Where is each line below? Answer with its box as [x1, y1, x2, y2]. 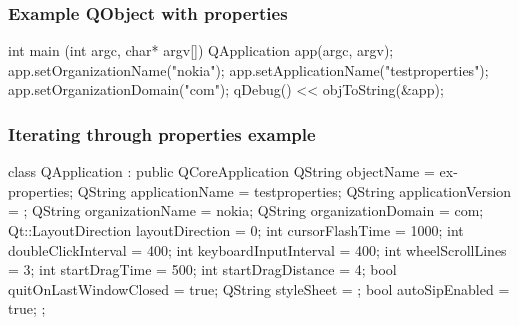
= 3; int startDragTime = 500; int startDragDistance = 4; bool [8, 259, 397, 280]
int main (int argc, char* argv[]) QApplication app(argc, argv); [8, 40, 394, 61]
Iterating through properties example [8, 121, 316, 146]
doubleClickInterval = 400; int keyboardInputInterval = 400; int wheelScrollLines [8, 239, 507, 260]
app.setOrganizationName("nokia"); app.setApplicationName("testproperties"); [8, 59, 489, 80]
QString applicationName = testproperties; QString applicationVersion [77, 180, 512, 201]
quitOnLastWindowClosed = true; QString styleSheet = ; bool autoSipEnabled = [8, 278, 510, 299]
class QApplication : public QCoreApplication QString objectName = [8, 161, 435, 182]
